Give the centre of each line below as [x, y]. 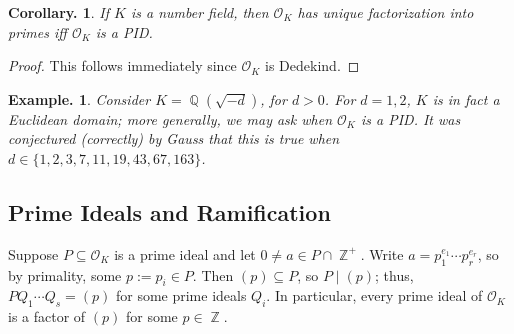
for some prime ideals [181, 295]
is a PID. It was [410, 118]
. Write [382, 253]
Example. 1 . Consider [79, 98]
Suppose [33, 253]
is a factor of [47, 316]
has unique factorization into [385, 12]
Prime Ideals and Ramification [169, 211]
